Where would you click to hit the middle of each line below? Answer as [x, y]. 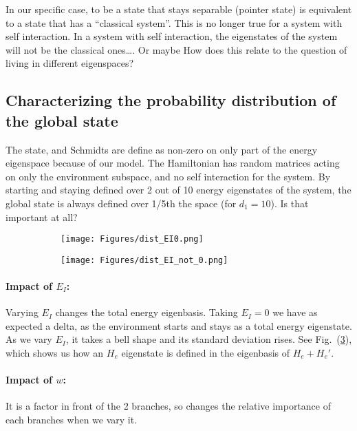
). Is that [290, 203]
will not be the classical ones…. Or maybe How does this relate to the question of [176, 49]
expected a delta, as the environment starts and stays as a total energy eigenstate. [179, 325]
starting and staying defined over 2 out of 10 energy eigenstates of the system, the [178, 190]
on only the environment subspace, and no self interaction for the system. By [168, 176]
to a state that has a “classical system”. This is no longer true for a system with [174, 22]
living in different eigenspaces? [70, 63]
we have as [295, 312]
